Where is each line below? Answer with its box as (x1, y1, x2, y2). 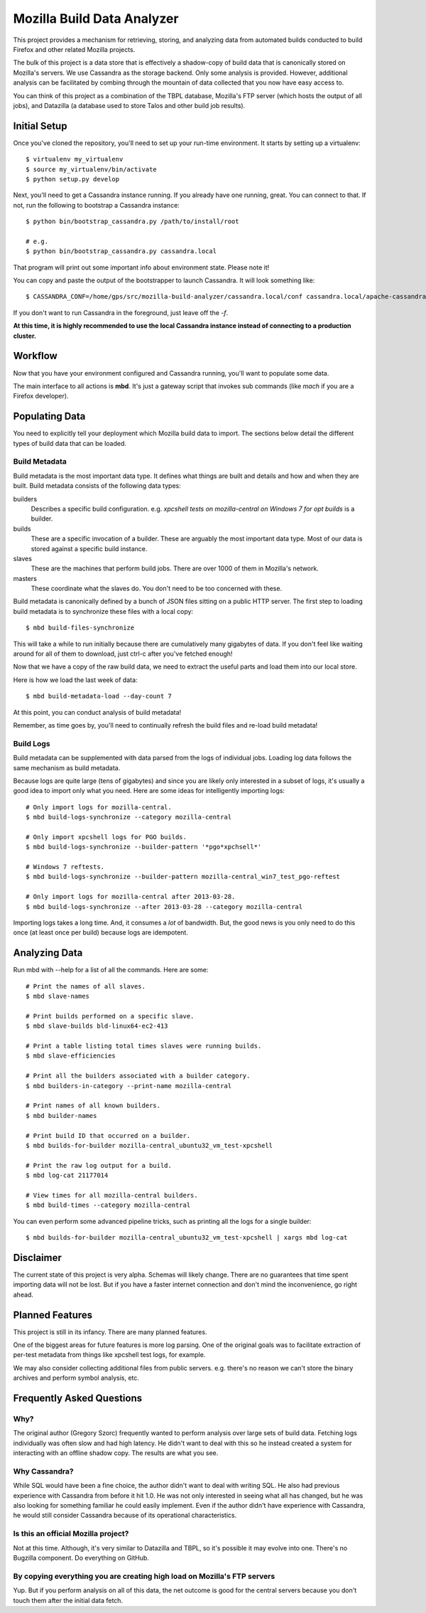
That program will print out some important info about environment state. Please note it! (13, 263, 270, 272)
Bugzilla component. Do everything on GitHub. (13, 1553, 149, 1562)
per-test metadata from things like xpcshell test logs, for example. (13, 1351, 206, 1359)
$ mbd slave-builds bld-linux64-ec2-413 (26, 1022, 168, 1031)
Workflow (13, 350, 58, 362)
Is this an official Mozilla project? (13, 1529, 129, 1539)
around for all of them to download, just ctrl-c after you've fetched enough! (13, 649, 233, 658)
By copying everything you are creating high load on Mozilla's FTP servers (13, 1571, 275, 1581)
